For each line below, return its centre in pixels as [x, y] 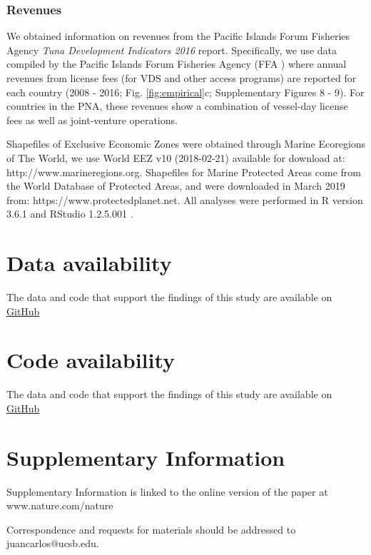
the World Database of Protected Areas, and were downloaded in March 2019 [176, 186]
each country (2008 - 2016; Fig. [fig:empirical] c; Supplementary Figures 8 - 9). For [185, 92]
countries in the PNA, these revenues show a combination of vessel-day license [177, 106]
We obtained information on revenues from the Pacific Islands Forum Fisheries [178, 36]
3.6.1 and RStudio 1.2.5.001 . [70, 214]
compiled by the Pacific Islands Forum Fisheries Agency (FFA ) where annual [177, 64]
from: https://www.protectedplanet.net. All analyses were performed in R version [185, 199]
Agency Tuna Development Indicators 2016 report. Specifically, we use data [172, 50]
